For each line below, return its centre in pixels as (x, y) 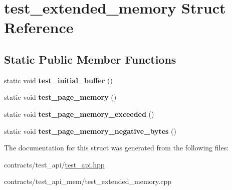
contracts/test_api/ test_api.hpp (54, 164)
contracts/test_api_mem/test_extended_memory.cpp (88, 181)
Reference (39, 27)
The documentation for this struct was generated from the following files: (117, 148)
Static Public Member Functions (90, 59)
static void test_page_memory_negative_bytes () (90, 131)
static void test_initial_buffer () (58, 80)
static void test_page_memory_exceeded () (79, 114)
